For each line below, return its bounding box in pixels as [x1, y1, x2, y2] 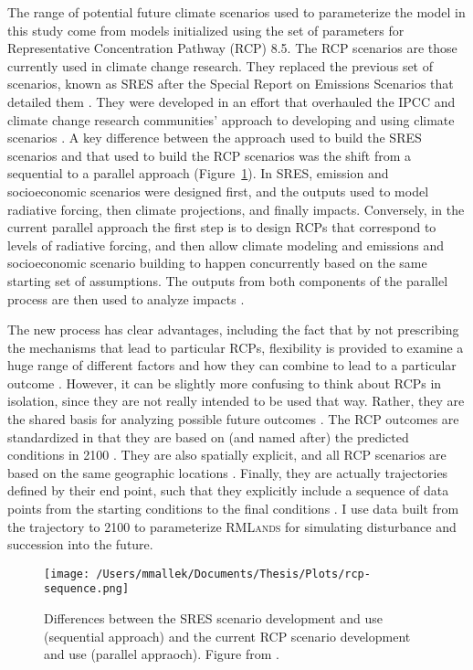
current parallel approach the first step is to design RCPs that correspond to [7, 218, 436, 237]
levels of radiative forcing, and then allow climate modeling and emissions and [7, 235, 444, 254]
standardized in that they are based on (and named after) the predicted [7, 427, 409, 446]
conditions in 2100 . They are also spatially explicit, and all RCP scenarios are [7, 445, 447, 464]
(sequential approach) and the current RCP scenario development [44, 626, 411, 645]
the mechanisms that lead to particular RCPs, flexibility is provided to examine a [7, 337, 464, 356]
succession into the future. [7, 535, 153, 554]
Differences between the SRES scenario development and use [44, 609, 384, 628]
